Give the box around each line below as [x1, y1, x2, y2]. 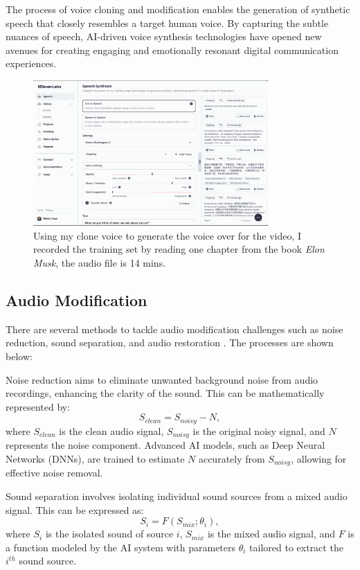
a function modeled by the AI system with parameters [6, 540, 236, 554]
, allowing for [291, 451, 347, 465]
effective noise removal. [6, 465, 103, 480]
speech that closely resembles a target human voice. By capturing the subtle [6, 15, 329, 30]
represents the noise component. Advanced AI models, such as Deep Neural [6, 438, 325, 452]
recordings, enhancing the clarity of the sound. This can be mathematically [6, 386, 325, 400]
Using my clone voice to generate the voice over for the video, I [33, 228, 302, 242]
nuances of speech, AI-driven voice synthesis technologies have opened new [6, 29, 322, 44]
